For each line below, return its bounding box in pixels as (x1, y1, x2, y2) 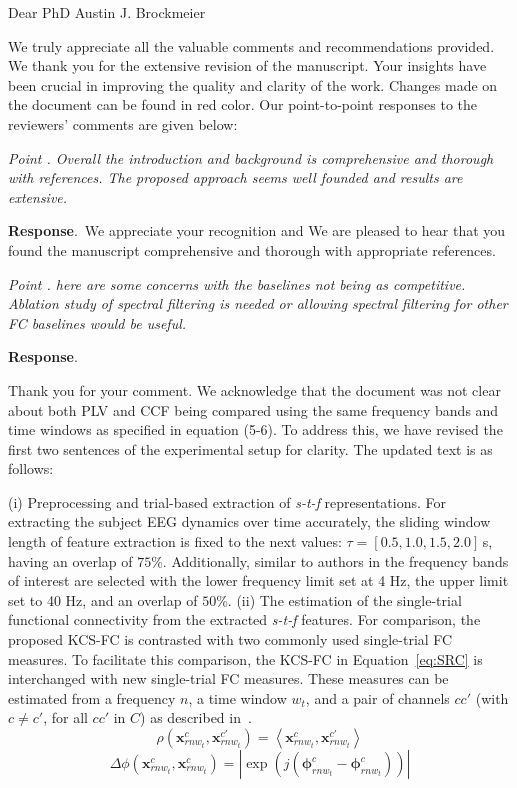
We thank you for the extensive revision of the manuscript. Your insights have (8, 55, 487, 76)
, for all (43, 707, 88, 728)
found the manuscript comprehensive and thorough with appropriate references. (8, 239, 496, 260)
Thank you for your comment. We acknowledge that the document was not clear (8, 379, 501, 400)
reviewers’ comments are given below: (8, 113, 238, 134)
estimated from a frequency (8, 687, 176, 708)
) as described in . (140, 707, 252, 728)
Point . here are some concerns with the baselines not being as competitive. (8, 273, 466, 294)
